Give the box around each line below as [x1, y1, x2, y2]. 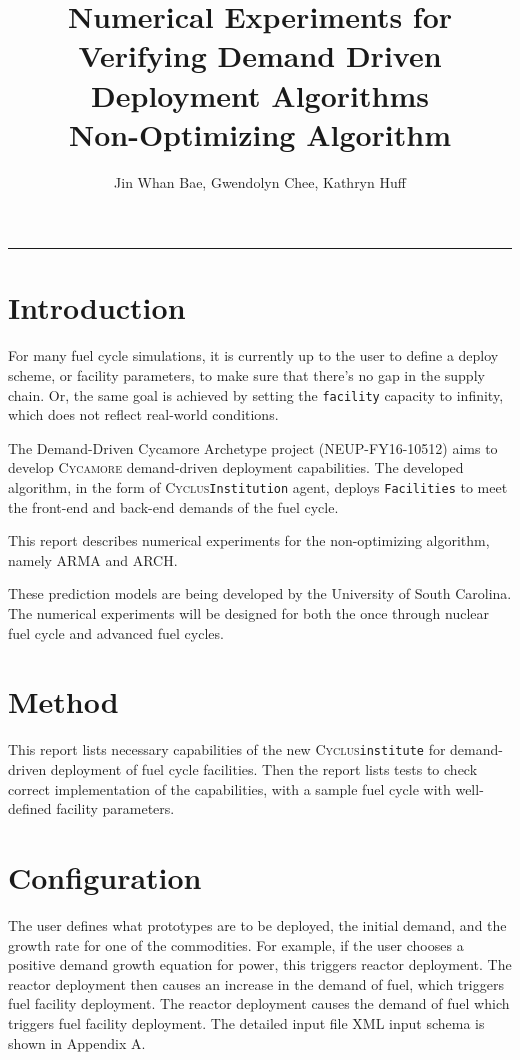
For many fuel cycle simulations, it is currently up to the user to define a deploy [8, 345, 499, 366]
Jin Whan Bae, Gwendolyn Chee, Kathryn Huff [114, 171, 406, 192]
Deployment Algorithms [91, 74, 429, 115]
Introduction [8, 287, 186, 328]
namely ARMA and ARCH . [8, 549, 178, 570]
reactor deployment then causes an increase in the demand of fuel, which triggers [8, 973, 504, 994]
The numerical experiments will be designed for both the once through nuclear [8, 603, 490, 624]
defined [8, 798, 52, 819]
